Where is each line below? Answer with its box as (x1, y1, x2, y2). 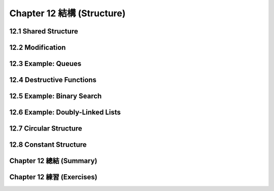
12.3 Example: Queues (9, 59, 82, 68)
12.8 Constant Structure (9, 140, 87, 149)
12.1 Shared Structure (9, 27, 78, 36)
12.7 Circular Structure (9, 124, 82, 133)
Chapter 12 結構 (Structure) (9, 8, 126, 19)
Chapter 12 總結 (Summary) (9, 156, 97, 165)
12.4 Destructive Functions (9, 76, 96, 84)
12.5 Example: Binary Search (9, 92, 102, 101)
